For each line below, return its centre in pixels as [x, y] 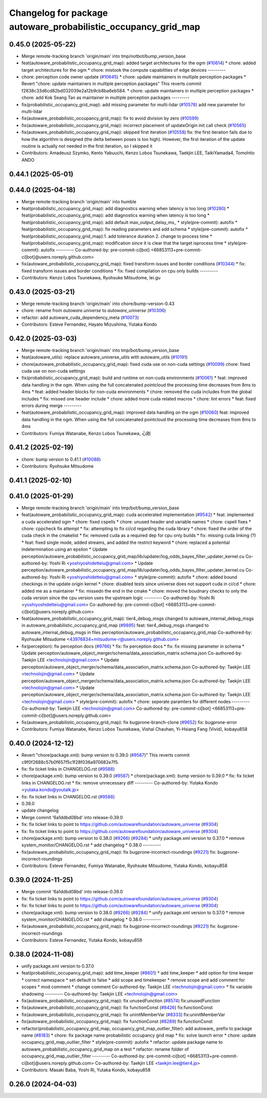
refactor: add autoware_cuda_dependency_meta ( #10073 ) [80, 317]
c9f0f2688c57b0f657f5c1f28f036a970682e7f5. [70, 762]
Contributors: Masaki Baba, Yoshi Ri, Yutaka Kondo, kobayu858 [86, 1070]
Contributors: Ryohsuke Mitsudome [58, 466]
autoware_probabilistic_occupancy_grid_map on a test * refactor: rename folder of [105, 1049]
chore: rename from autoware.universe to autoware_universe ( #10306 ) [94, 310]
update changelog [40, 810]
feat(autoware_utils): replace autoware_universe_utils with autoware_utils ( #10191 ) [105, 357]
